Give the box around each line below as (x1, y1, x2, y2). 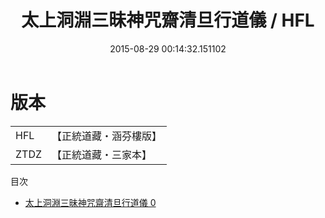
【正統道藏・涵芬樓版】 (51, 129, 163, 143)
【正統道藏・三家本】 (51, 147, 153, 161)
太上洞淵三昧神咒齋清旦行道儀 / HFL (21, 9, 315, 32)
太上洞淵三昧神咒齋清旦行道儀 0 (24, 196, 157, 208)
